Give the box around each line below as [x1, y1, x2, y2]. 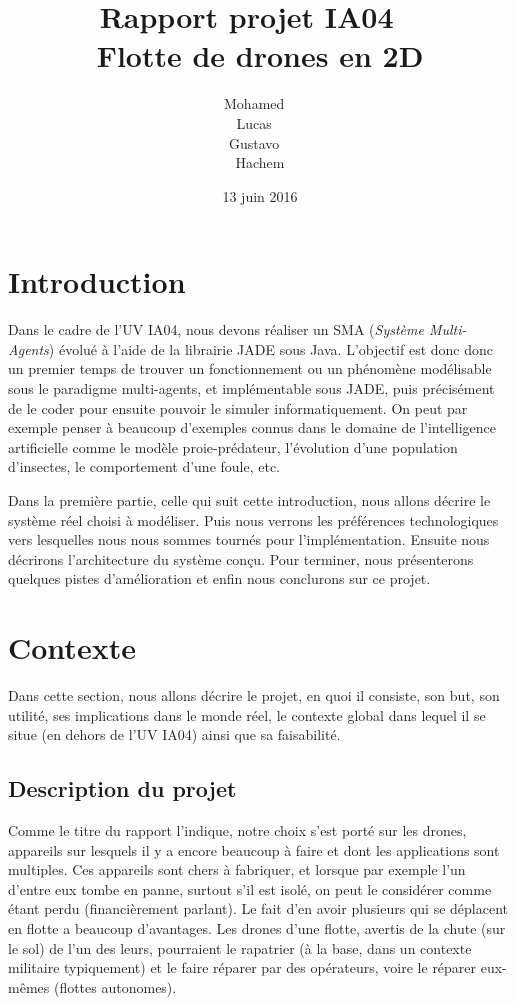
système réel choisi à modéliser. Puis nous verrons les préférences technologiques [8, 509, 499, 530]
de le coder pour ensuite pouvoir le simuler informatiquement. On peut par [8, 397, 468, 418]
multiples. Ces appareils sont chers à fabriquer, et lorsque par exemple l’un [8, 859, 466, 880]
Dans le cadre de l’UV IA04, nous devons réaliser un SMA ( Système [8, 319, 424, 340]
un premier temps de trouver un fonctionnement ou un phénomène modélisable [8, 358, 492, 379]
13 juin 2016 [222, 185, 298, 206]
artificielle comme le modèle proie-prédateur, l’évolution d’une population [8, 436, 458, 457]
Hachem [235, 152, 285, 173]
